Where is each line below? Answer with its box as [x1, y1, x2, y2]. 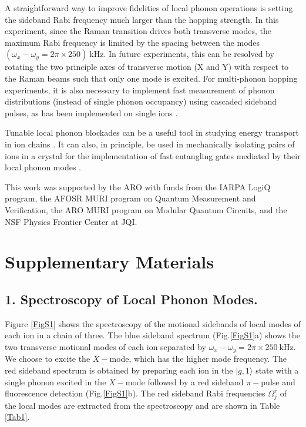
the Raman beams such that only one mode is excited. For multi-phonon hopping [5, 72, 298, 84]
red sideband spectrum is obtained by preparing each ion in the [5, 364, 233, 376]
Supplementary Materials [5, 250, 214, 274]
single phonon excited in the [5, 375, 106, 388]
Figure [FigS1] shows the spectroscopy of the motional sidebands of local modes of [5, 317, 301, 330]
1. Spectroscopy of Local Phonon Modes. [5, 290, 258, 308]
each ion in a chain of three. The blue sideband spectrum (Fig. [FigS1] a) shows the [5, 329, 300, 341]
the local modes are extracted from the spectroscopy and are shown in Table [5, 399, 280, 411]
